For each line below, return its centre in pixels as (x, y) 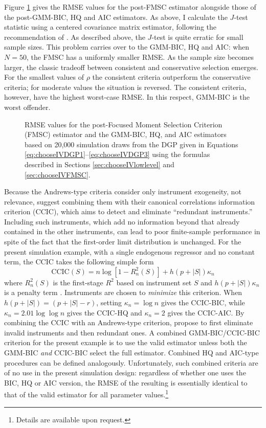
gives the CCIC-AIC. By (206, 312)
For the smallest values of (44, 77)
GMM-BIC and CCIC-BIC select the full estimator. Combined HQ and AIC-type (131, 352)
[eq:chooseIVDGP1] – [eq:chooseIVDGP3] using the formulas (117, 154)
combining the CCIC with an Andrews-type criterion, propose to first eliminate (129, 322)
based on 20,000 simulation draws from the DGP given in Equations (131, 144)
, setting (109, 302)
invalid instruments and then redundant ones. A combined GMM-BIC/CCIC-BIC (132, 332)
